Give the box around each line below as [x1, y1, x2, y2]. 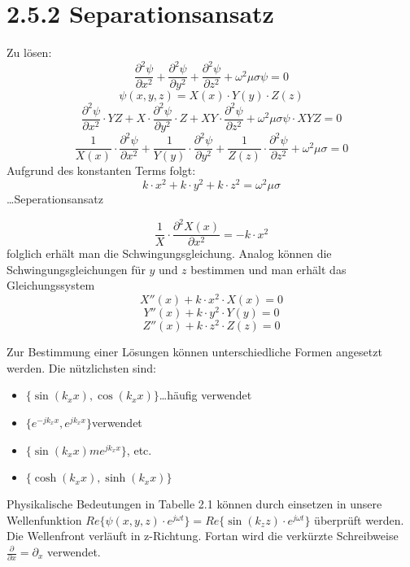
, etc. [126, 441, 152, 458]
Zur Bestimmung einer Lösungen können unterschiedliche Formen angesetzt [7, 343, 382, 360]
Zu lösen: [7, 44, 52, 61]
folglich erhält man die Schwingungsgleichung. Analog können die [7, 245, 332, 262]
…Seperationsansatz [7, 190, 103, 207]
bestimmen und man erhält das [190, 260, 347, 277]
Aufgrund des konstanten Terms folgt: [7, 162, 196, 179]
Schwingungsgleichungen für [7, 260, 146, 277]
